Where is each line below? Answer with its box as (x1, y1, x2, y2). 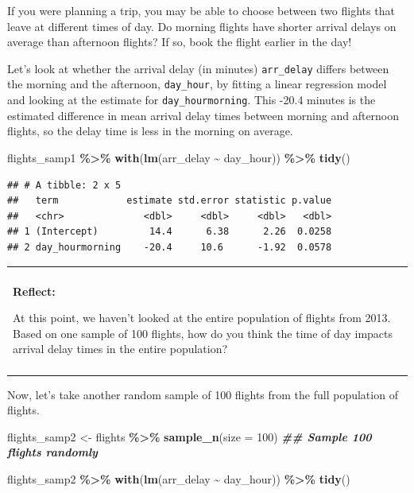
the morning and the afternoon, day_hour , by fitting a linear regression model (7, 76, 387, 92)
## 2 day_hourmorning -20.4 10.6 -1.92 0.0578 (7, 241, 332, 253)
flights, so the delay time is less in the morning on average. (7, 122, 293, 139)
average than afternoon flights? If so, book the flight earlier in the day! (7, 33, 352, 50)
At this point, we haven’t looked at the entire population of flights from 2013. (13, 309, 391, 326)
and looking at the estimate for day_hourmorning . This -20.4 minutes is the (7, 91, 376, 108)
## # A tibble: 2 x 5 (7, 179, 122, 191)
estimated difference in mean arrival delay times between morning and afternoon (7, 107, 400, 123)
